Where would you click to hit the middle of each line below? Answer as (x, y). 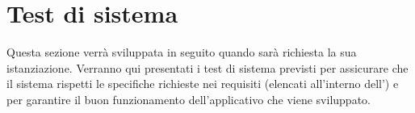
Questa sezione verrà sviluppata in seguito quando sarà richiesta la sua (182, 52)
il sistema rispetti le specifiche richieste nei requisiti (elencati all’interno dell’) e (203, 84)
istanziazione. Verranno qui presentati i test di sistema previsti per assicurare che (207, 67)
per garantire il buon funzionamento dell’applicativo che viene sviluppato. (189, 99)
